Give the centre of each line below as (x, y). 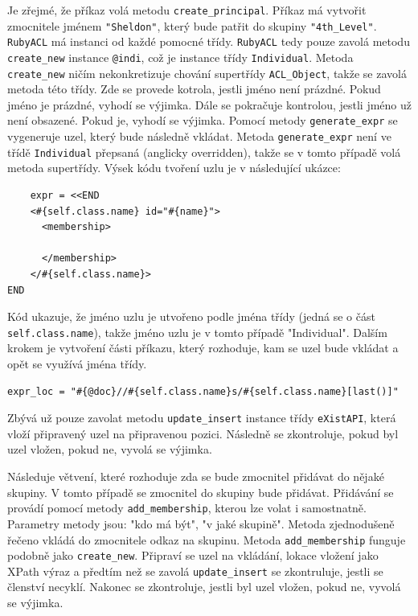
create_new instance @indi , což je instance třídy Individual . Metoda (180, 57)
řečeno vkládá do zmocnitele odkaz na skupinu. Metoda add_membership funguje (207, 539)
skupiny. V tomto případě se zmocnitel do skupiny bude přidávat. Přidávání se (201, 492)
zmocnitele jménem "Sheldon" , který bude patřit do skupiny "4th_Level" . (192, 25)
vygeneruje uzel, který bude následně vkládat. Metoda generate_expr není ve (199, 136)
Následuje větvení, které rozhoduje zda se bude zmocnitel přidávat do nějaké (196, 476)
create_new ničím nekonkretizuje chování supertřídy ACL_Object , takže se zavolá (207, 73)
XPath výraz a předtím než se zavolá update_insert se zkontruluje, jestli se (195, 571)
